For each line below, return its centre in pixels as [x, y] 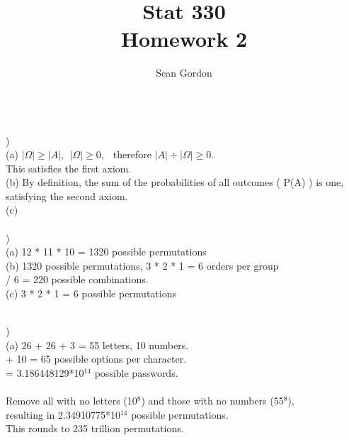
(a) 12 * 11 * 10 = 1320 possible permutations [106, 252]
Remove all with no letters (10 [71, 401]
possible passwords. [136, 373]
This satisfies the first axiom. [69, 168]
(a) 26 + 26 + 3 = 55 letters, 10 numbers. [97, 345]
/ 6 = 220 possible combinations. [77, 279]
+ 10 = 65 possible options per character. [96, 359]
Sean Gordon [184, 73]
